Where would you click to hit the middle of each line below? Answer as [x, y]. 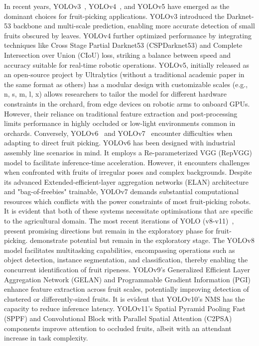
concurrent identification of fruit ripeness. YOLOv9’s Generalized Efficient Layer [127, 270]
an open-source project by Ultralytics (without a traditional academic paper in [124, 74]
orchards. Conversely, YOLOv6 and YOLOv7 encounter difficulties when [118, 133]
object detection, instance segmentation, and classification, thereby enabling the [126, 260]
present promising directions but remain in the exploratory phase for [109, 230]
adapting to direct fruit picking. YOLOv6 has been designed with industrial [120, 143]
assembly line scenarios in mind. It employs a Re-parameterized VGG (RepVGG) [128, 152]
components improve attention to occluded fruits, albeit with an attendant [118, 328]
